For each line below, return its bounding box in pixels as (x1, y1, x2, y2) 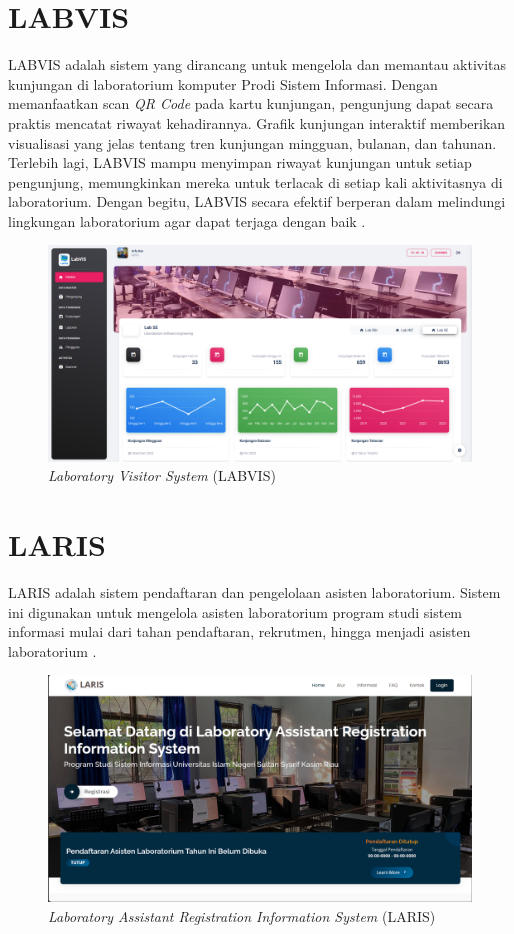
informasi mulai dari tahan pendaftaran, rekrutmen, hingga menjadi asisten (8, 621, 471, 642)
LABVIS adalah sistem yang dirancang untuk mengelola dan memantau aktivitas (8, 54, 507, 75)
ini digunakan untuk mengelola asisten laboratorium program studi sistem (8, 601, 463, 622)
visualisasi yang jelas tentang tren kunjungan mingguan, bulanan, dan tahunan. (8, 132, 497, 153)
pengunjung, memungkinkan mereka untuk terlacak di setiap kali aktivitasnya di (8, 171, 503, 192)
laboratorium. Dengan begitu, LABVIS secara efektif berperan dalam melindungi (8, 191, 506, 212)
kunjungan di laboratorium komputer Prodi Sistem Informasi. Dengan (8, 73, 438, 94)
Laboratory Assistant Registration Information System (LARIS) (48, 905, 436, 926)
